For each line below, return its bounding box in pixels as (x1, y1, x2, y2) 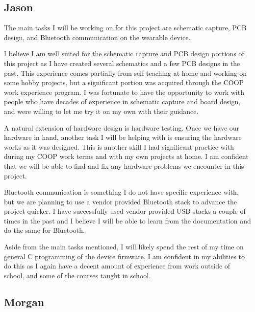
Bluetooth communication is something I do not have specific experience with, (4, 187, 239, 197)
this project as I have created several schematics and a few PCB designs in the (4, 58, 240, 68)
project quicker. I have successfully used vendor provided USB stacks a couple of (4, 206, 246, 216)
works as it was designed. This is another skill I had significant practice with (4, 141, 234, 152)
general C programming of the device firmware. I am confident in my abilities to (4, 251, 245, 261)
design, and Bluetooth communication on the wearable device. (4, 32, 191, 42)
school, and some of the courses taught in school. (4, 270, 151, 280)
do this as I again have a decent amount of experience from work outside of (4, 261, 230, 271)
